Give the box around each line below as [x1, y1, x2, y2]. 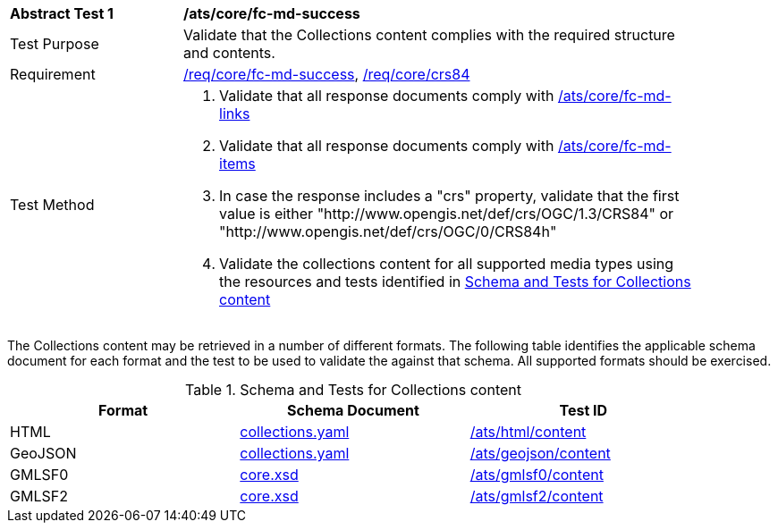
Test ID [559, 401, 608, 419]
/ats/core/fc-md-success [183, 4, 360, 22]
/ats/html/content [469, 423, 587, 441]
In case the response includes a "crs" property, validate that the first [219, 187, 680, 205]
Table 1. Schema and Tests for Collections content [184, 381, 521, 399]
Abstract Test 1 [10, 4, 114, 22]
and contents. [183, 44, 275, 62]
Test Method [10, 196, 95, 214]
